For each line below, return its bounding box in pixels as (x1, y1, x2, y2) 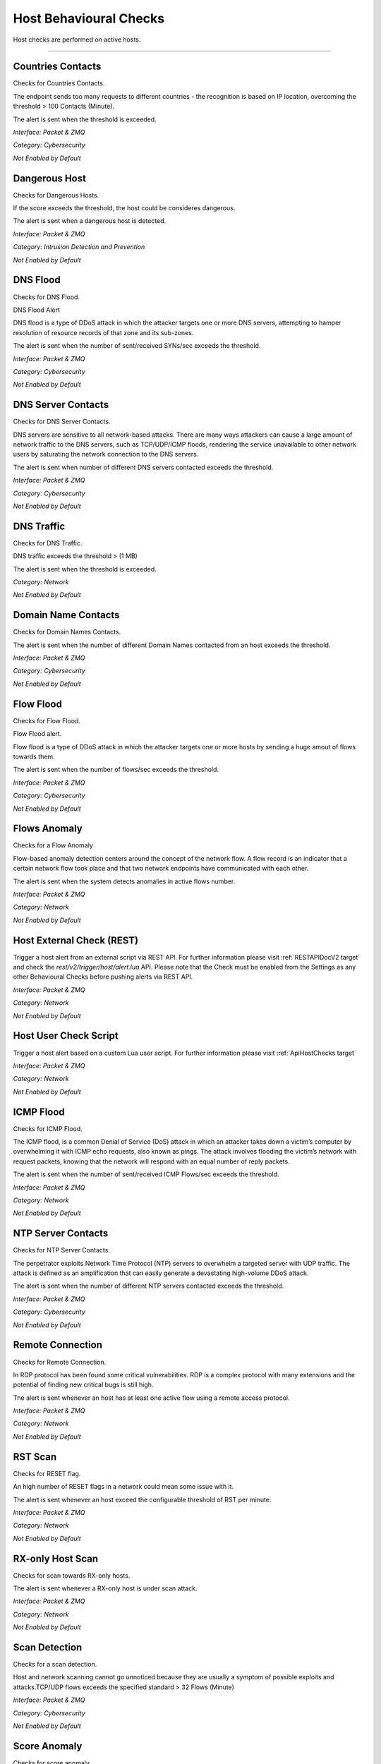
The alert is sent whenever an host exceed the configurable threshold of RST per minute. (13, 1495, 272, 1504)
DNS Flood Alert (13, 306, 60, 314)
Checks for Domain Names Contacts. (13, 628, 121, 636)
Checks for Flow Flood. (13, 716, 81, 725)
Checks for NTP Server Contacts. (13, 1246, 111, 1255)
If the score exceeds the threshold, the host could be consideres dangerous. (13, 204, 236, 212)
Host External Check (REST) (13, 934, 139, 946)
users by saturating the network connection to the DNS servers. (13, 450, 199, 459)
